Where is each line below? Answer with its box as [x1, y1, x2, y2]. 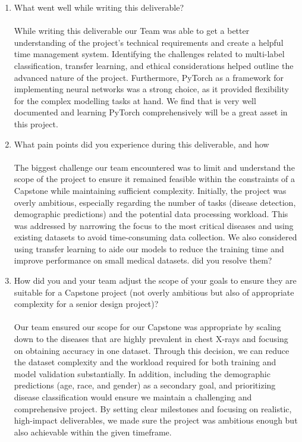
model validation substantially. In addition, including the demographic [14, 367, 270, 380]
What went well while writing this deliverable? [14, 1, 184, 13]
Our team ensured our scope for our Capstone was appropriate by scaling [14, 321, 281, 333]
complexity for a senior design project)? [14, 297, 159, 310]
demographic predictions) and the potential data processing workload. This [14, 208, 288, 220]
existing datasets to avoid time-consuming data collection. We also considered [14, 231, 297, 243]
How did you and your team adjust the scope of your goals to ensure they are [14, 274, 297, 287]
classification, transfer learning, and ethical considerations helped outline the [14, 59, 294, 71]
